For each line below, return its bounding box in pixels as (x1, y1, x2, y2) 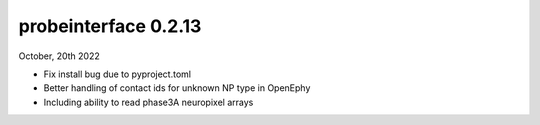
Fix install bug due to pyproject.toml (43, 68, 192, 80)
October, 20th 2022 (18, 50, 100, 62)
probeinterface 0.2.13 (18, 15, 202, 37)
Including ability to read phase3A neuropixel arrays (43, 96, 254, 108)
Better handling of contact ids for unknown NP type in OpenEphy (43, 82, 311, 94)
